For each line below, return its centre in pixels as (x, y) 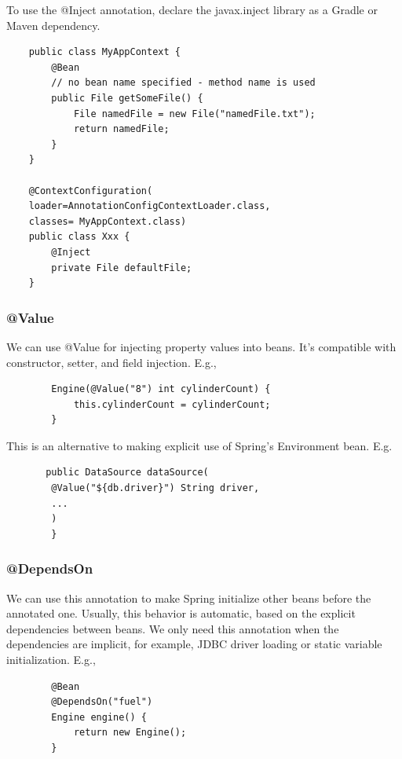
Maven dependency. (53, 25)
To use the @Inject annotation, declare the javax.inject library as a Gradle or (192, 9)
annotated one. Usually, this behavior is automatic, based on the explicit (181, 613)
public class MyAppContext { (104, 52)
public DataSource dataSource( (127, 473)
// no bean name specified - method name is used (183, 83)
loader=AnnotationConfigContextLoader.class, (150, 206)
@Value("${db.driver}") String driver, (155, 488)
